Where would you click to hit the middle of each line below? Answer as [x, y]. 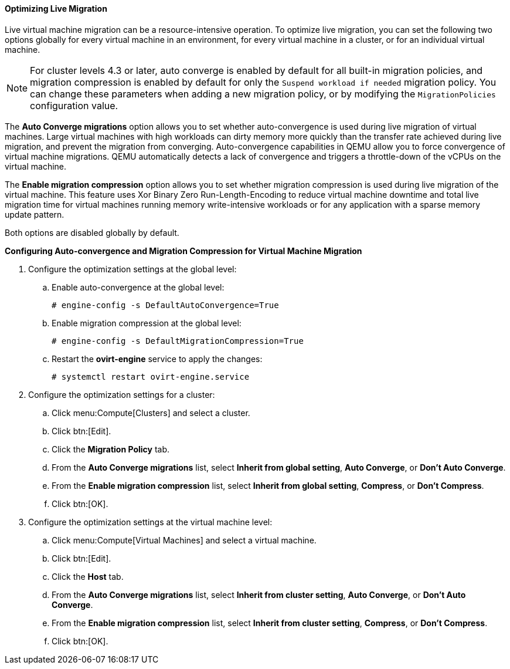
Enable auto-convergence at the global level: [138, 287]
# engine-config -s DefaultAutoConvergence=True [165, 305]
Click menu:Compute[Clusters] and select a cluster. [151, 413]
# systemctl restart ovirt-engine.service [151, 376]
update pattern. [35, 214]
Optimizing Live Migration [56, 9]
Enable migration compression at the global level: [147, 323]
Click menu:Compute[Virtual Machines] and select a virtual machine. [184, 540]
